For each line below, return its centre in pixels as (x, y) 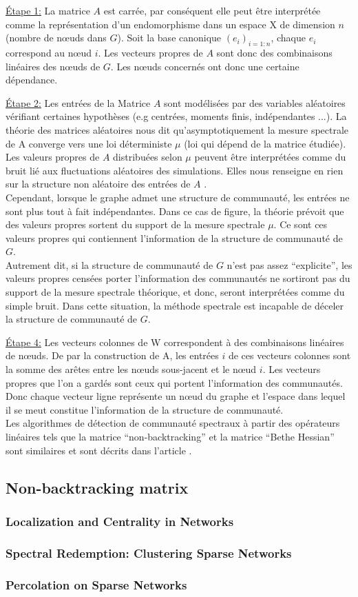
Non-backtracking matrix (97, 487)
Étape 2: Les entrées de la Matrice (78, 102)
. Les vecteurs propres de (150, 52)
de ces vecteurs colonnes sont (289, 355)
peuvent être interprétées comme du (270, 157)
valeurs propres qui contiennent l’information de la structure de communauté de (174, 237)
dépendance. (32, 80)
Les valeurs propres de (53, 157)
